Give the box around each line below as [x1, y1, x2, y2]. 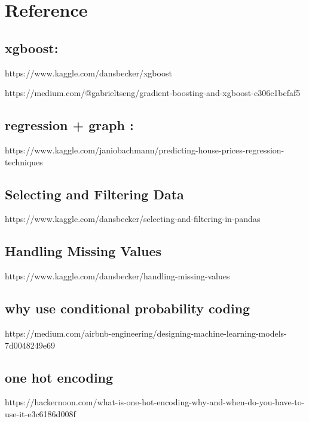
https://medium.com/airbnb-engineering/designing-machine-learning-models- [5, 326, 287, 339]
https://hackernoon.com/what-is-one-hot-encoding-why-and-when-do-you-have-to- [5, 396, 305, 408]
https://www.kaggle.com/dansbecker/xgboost [5, 66, 172, 79]
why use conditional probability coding [5, 299, 250, 318]
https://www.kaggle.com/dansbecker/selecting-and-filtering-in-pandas [5, 212, 261, 225]
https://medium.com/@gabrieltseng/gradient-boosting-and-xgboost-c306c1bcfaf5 [5, 87, 301, 99]
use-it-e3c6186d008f [5, 407, 76, 420]
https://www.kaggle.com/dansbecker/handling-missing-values [5, 270, 230, 282]
